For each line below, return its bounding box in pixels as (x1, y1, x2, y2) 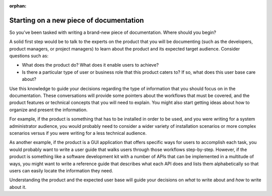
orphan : (9, 3, 27, 9)
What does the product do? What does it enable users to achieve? (22, 62, 159, 68)
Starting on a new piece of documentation (9, 16, 144, 25)
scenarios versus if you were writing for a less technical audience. (9, 130, 147, 136)
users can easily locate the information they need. (9, 167, 113, 174)
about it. (9, 184, 27, 190)
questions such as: (9, 53, 49, 59)
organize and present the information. (9, 107, 88, 113)
